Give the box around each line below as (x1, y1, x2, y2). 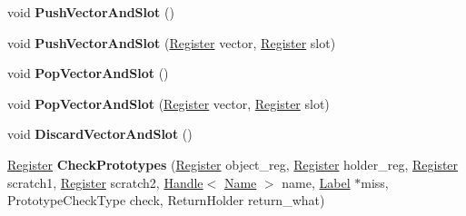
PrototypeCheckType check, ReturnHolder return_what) (7, 191, 325, 210)
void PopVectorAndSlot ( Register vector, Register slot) (7, 93, 330, 113)
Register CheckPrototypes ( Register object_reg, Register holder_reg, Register (7, 154, 459, 173)
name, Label (282, 172, 351, 191)
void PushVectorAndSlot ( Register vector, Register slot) (7, 33, 336, 52)
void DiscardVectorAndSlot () (7, 124, 193, 143)
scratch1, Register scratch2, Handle (7, 172, 203, 191)
